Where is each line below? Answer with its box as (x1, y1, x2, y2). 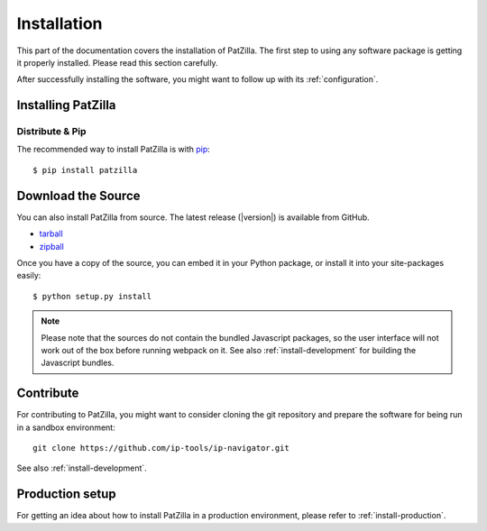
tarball (39, 228, 63, 239)
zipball (39, 241, 65, 252)
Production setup (16, 487, 116, 502)
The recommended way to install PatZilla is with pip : (16, 144, 211, 155)
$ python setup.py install (32, 291, 152, 301)
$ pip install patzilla (32, 165, 138, 175)
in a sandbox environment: (16, 422, 116, 433)
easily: (16, 270, 41, 281)
